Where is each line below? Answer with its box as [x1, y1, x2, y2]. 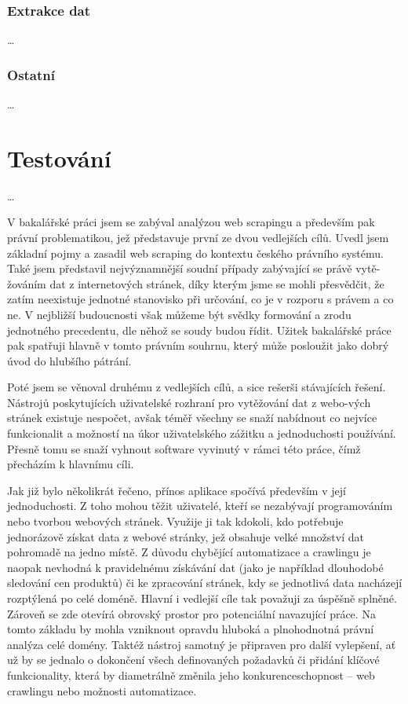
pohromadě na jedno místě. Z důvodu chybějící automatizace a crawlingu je [7, 544, 371, 560]
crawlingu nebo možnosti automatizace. [7, 682, 197, 698]
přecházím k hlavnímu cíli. [7, 456, 134, 472]
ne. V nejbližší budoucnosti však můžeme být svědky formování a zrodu [7, 306, 352, 322]
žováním [7, 275, 46, 291]
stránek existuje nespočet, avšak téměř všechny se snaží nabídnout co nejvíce [7, 409, 377, 426]
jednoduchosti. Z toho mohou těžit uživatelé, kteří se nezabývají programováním [7, 497, 393, 514]
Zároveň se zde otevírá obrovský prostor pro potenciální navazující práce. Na [7, 605, 376, 621]
